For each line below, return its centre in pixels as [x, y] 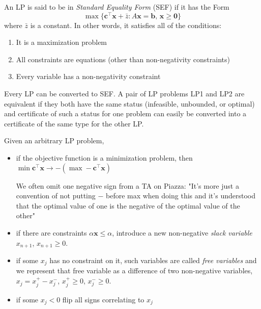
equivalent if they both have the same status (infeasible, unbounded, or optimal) [129, 103]
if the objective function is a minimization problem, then [104, 158]
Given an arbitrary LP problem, [54, 140]
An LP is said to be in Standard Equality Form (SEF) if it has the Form [117, 7]
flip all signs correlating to [103, 299]
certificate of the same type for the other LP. [74, 123]
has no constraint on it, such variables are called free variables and [153, 260]
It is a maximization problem [62, 42]
